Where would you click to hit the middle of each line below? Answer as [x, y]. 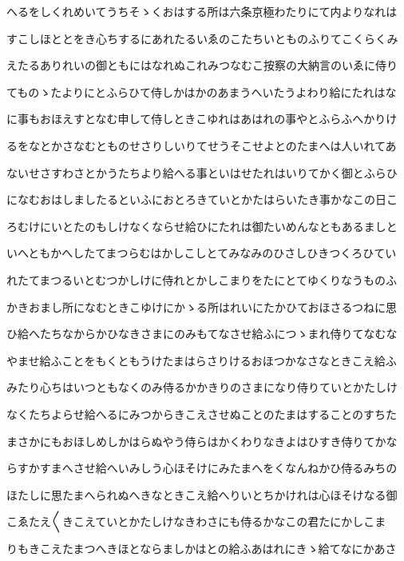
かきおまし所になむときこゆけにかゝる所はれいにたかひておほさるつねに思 [202, 306]
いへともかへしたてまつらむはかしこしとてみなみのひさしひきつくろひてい [202, 253]
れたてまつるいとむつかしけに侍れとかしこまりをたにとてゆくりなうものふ [202, 279]
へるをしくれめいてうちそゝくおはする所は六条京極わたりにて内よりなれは [202, 11]
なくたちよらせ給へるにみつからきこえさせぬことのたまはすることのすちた [202, 414]
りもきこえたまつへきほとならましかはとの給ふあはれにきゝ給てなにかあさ [202, 548]
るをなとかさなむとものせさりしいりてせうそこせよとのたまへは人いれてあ [202, 145]
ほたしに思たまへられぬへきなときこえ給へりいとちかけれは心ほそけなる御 [202, 494]
